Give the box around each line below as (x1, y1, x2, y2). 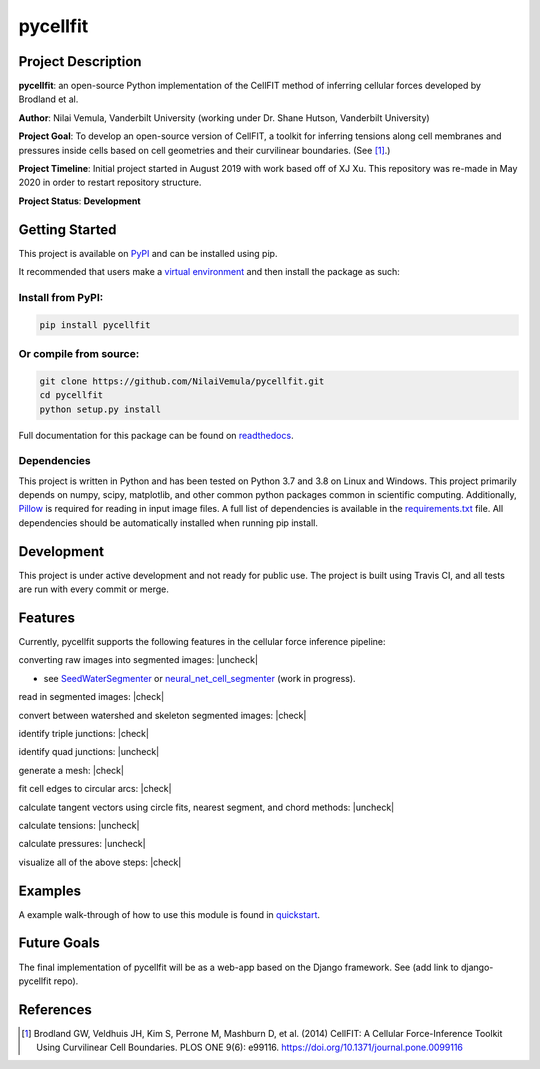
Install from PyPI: (18, 290, 104, 304)
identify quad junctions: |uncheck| (18, 746, 160, 758)
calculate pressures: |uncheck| (18, 838, 146, 850)
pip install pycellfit (39, 319, 151, 330)
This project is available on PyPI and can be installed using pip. (18, 247, 278, 259)
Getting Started (18, 221, 117, 238)
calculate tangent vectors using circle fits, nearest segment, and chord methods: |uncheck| (18, 801, 395, 813)
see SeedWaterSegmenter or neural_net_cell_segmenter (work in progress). (43, 672, 356, 684)
